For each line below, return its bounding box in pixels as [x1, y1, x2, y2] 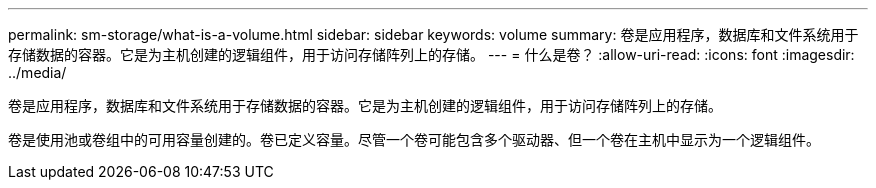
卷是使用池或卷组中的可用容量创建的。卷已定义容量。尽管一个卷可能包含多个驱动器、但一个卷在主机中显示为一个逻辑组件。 [8, 131, 820, 148]
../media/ [8, 64, 67, 81]
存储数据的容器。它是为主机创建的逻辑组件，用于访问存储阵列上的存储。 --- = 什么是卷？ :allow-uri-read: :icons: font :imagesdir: [8, 46, 855, 63]
